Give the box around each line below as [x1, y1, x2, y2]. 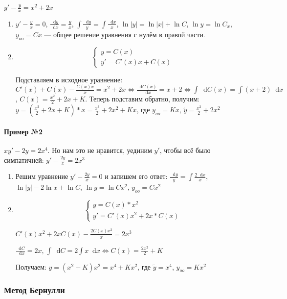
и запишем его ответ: [105, 171, 168, 181]
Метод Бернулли [4, 283, 65, 296]
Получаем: [15, 261, 46, 272]
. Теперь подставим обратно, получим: [85, 94, 200, 104]
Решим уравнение [15, 171, 68, 181]
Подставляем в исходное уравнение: [15, 74, 123, 84]
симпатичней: [4, 154, 44, 165]
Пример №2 [4, 126, 43, 136]
